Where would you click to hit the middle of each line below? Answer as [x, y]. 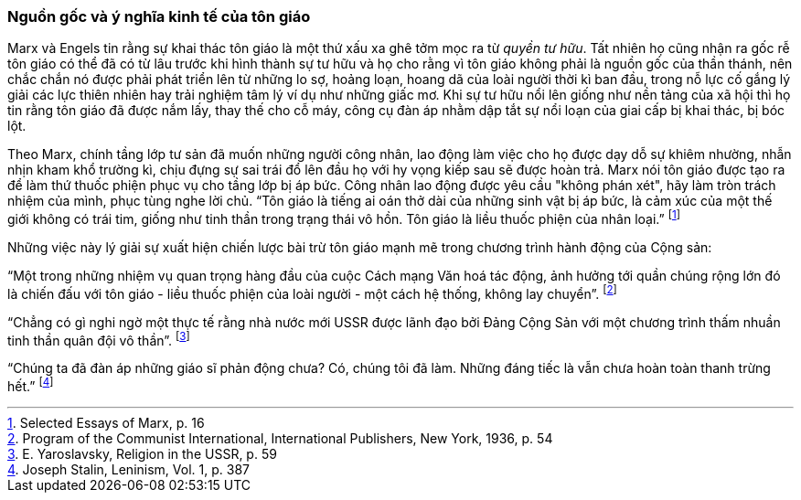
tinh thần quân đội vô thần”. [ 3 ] [99, 339]
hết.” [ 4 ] [31, 385]
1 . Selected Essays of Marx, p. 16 [106, 423]
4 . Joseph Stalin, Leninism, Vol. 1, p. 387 [128, 469]
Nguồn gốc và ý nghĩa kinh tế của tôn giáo [159, 16]
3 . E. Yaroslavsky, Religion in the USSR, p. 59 [142, 454]
